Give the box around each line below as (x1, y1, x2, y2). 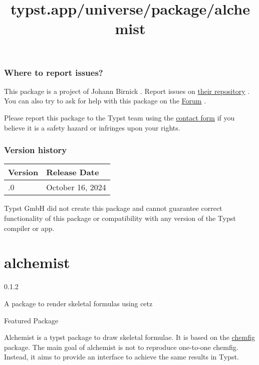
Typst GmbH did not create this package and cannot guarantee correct (4, 203, 222, 213)
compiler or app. (4, 222, 55, 233)
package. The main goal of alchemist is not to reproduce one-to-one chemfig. (4, 341, 238, 352)
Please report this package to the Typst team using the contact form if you (4, 112, 235, 123)
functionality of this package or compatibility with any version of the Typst (4, 213, 236, 223)
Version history (4, 144, 67, 156)
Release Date (46, 166, 99, 178)
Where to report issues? (4, 66, 103, 78)
